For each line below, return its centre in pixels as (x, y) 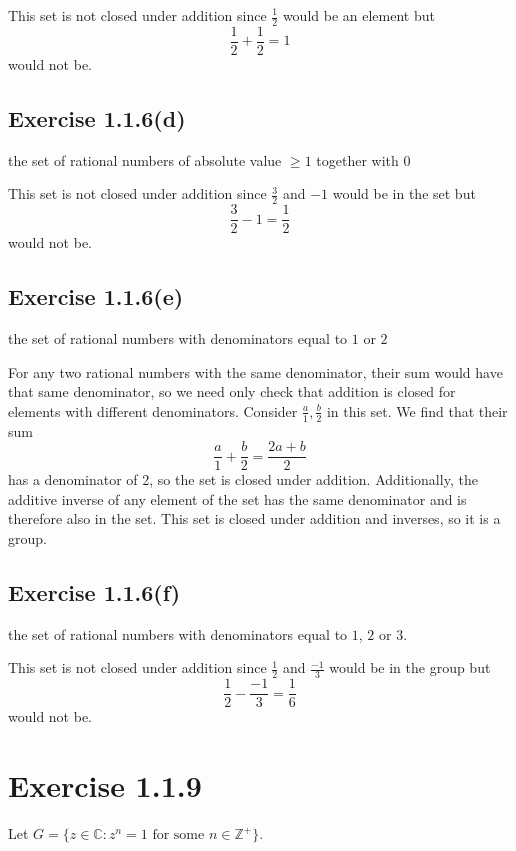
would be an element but (358, 15)
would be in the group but (410, 667)
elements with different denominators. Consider (153, 410)
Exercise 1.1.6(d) (97, 117)
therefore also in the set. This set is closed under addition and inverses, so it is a (254, 518)
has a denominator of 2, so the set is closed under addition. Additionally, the (243, 479)
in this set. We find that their (417, 410)
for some (178, 835)
